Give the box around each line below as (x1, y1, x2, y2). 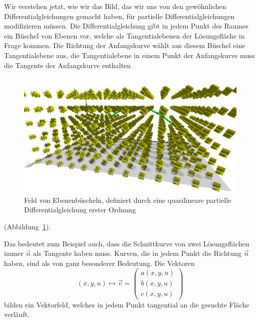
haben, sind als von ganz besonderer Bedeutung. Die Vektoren (4, 257, 195, 268)
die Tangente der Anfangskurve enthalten (4, 60, 131, 70)
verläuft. (4, 309, 30, 319)
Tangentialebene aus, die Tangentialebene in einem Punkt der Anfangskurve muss (4, 50, 255, 60)
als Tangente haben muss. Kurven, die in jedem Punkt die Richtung (33, 248, 242, 258)
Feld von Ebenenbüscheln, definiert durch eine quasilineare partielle (24, 194, 231, 205)
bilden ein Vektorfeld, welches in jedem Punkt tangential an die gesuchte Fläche (4, 299, 249, 309)
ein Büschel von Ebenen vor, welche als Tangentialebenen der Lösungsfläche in (4, 30, 245, 41)
